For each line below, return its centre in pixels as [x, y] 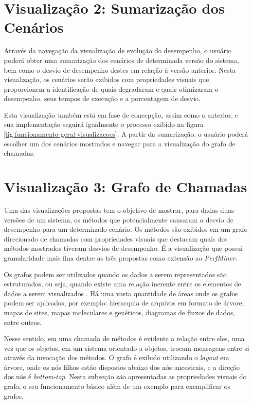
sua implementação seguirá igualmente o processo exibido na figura [104, 124]
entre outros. [23, 322]
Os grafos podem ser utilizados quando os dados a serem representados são [115, 274]
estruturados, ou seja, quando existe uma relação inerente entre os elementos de [123, 284]
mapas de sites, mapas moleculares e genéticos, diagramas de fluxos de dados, [119, 312]
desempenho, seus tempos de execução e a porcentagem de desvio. [102, 98]
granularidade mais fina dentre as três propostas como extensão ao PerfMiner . [121, 257]
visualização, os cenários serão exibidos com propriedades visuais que [107, 79]
